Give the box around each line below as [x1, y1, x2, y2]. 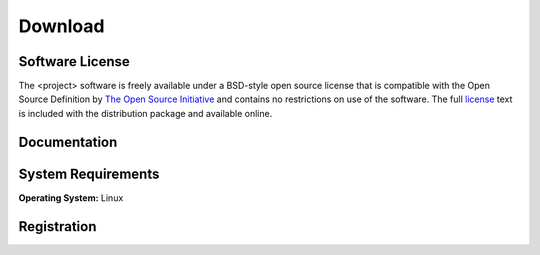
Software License [18, 53, 130, 70]
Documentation [18, 133, 118, 150]
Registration [18, 218, 97, 235]
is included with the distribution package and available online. [18, 107, 273, 119]
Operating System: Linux [18, 191, 124, 204]
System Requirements [18, 165, 160, 182]
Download [18, 15, 105, 37]
